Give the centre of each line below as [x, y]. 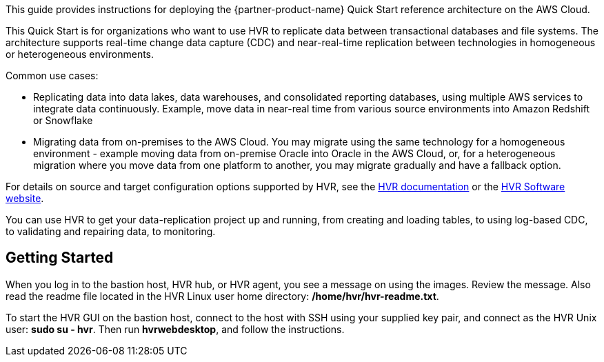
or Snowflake [63, 120]
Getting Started [60, 258]
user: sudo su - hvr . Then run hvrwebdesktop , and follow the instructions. [175, 329]
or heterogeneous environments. [80, 54]
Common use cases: [52, 76]
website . [25, 198]
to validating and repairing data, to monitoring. [111, 231]
